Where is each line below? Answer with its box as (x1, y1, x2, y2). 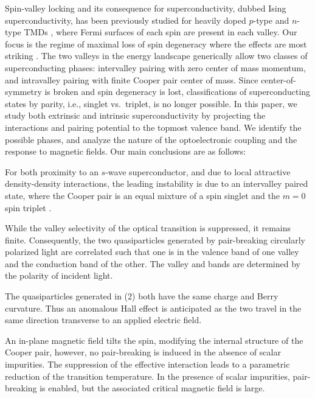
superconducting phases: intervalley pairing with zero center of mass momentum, (5, 61, 306, 74)
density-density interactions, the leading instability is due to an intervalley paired (5, 177, 308, 190)
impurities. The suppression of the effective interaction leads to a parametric (5, 358, 290, 371)
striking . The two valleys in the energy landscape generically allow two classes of (5, 49, 308, 62)
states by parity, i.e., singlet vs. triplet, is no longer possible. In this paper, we (5, 97, 297, 110)
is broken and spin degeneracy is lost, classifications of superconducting (44, 85, 311, 98)
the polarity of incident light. (5, 269, 113, 282)
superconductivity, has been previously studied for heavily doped (5, 13, 246, 26)
